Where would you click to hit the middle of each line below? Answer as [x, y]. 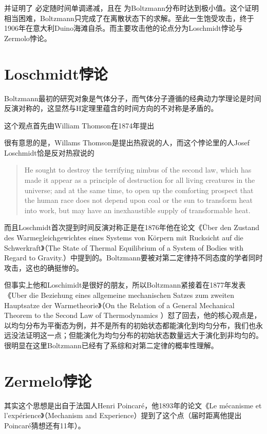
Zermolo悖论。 [28, 38]
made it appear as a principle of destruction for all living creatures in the [140, 180]
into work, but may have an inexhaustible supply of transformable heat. [137, 210]
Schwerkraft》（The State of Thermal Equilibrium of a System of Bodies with [124, 247]
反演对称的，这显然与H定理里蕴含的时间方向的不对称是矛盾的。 [111, 108]
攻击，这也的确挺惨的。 [44, 267]
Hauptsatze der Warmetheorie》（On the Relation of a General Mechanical [119, 305]
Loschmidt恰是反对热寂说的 [49, 152]
